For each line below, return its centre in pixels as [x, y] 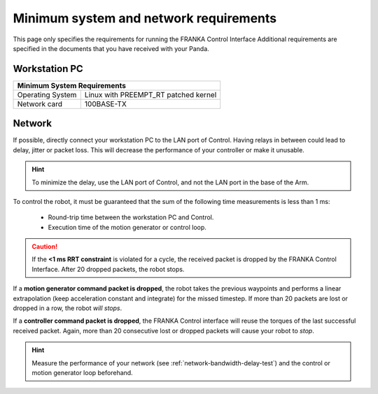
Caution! [45, 247]
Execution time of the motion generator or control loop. [127, 227]
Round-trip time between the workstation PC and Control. [131, 217]
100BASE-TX [106, 103]
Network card [40, 103]
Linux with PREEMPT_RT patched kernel [150, 94]
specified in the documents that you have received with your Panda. [111, 48]
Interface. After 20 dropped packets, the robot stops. [108, 269]
